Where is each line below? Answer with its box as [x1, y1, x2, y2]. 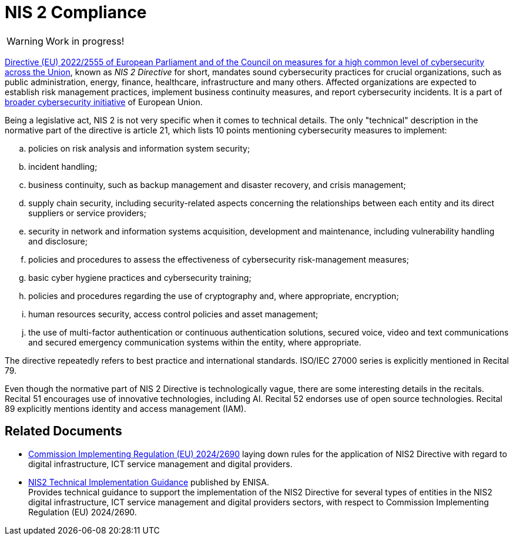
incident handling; [28, 161, 98, 172]
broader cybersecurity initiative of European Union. [5, 96, 203, 107]
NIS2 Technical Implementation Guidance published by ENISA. [28, 477, 270, 487]
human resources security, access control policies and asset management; [28, 308, 318, 319]
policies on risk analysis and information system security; [28, 143, 250, 153]
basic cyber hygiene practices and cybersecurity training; [28, 272, 252, 283]
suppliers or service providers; [28, 207, 146, 218]
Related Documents [5, 424, 122, 439]
